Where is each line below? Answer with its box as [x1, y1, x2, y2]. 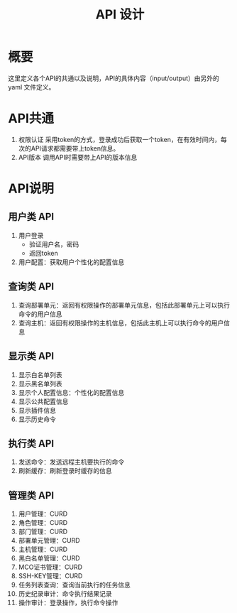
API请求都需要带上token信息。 [31, 143, 120, 153]
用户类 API [8, 211, 55, 223]
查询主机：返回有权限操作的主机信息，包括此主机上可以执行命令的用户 [18, 318, 224, 327]
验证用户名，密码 [28, 239, 79, 249]
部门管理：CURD [18, 527, 68, 536]
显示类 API [8, 350, 55, 362]
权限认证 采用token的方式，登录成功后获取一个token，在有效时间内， [18, 135, 221, 143]
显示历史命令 [18, 415, 56, 423]
